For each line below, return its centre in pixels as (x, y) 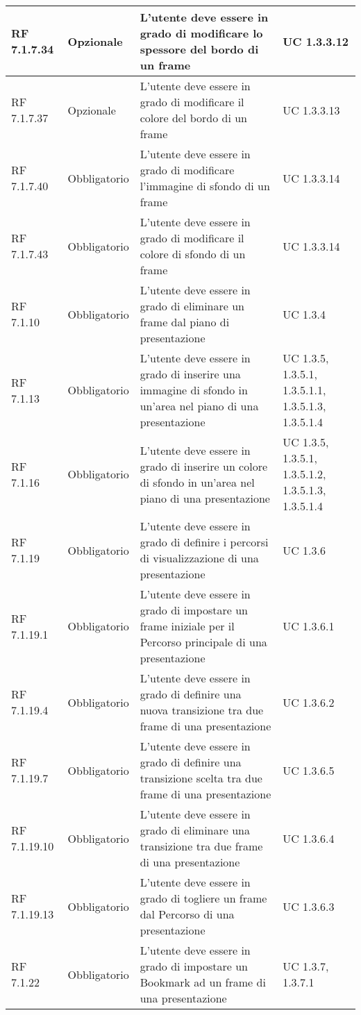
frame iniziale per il (187, 626)
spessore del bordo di (199, 49)
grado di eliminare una (195, 830)
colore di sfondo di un (193, 254)
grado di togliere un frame (203, 898)
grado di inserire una (190, 374)
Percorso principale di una (203, 642)
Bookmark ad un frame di (203, 982)
